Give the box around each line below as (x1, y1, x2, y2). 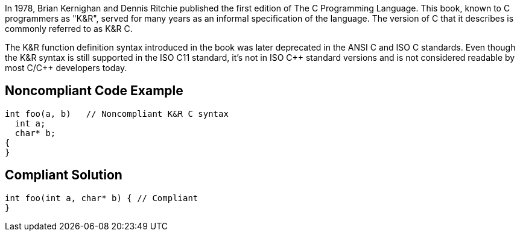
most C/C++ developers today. (5, 63, 127, 73)
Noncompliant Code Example (5, 83, 183, 99)
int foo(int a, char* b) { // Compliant (5, 193, 198, 203)
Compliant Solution (5, 167, 122, 183)
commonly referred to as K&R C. (5, 23, 133, 34)
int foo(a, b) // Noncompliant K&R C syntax (5, 108, 229, 119)
